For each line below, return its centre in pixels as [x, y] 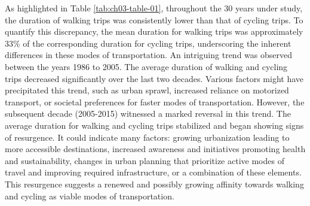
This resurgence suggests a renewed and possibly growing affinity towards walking [154, 184]
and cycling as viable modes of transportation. [90, 196]
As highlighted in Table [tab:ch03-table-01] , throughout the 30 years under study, [154, 8]
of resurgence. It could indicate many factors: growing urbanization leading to [147, 137]
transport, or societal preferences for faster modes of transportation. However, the [155, 102]
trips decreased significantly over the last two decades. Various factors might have [154, 78]
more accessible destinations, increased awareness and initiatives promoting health [155, 149]
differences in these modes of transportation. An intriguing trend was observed [148, 55]
